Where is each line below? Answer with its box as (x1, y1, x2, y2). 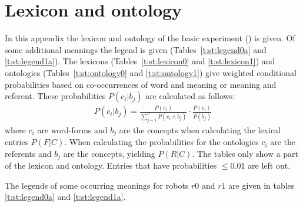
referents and (5, 147, 52, 159)
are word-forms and (37, 123, 108, 136)
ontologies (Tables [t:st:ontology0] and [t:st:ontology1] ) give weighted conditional (5, 66, 297, 78)
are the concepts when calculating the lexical (119, 123, 281, 136)
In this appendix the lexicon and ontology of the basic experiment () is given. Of (5, 32, 295, 44)
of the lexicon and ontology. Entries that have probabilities (5, 159, 217, 172)
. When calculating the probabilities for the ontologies (64, 136, 259, 148)
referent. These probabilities (5, 90, 106, 102)
